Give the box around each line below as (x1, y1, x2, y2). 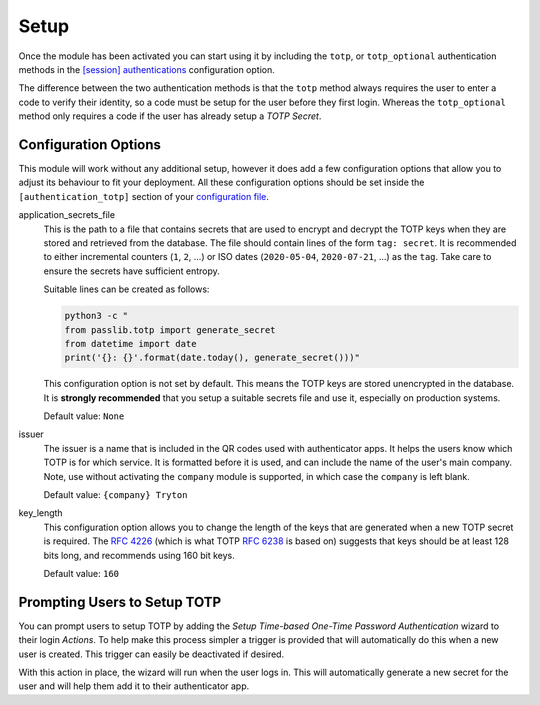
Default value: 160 (43, 567, 120, 579)
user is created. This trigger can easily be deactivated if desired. (18, 648, 285, 660)
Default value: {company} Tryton (43, 489, 188, 501)
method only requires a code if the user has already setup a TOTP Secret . (18, 110, 322, 122)
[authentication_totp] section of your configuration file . (18, 190, 270, 202)
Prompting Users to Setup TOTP (18, 593, 222, 610)
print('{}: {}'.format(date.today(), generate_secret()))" (64, 352, 360, 364)
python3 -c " (64, 310, 129, 322)
